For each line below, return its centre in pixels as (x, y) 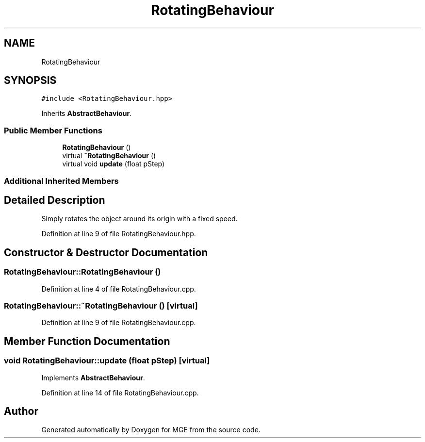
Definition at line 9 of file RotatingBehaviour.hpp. (119, 234)
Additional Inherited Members (61, 181)
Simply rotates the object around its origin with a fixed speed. (139, 219)
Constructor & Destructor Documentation (106, 252)
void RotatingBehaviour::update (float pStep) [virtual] (107, 361)
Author (21, 411)
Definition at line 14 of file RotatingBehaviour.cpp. (120, 393)
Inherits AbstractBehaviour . (87, 114)
